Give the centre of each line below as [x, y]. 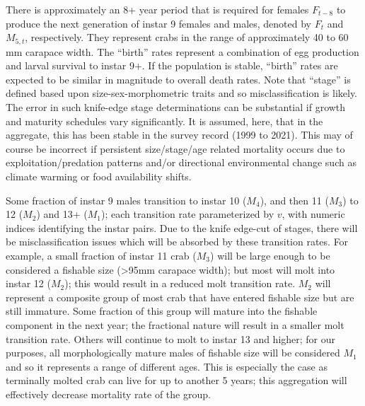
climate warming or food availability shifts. [99, 176]
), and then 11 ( [294, 200]
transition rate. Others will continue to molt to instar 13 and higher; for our [171, 338]
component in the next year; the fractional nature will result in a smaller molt [175, 324]
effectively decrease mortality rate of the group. [108, 394]
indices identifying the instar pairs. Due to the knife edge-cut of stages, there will [182, 227]
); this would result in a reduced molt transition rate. [180, 283]
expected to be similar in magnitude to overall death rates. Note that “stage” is [178, 79]
